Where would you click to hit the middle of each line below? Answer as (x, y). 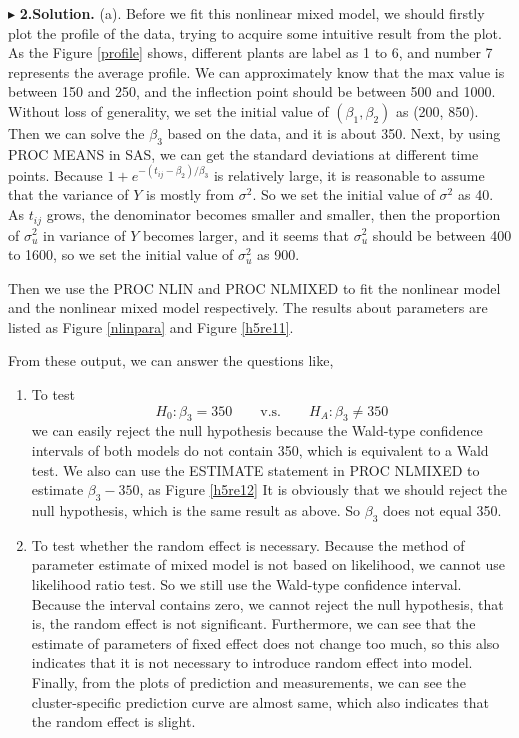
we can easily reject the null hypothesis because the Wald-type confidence (257, 430)
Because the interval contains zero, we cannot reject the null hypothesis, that (267, 603)
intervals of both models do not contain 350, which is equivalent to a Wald (260, 450)
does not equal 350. (442, 510)
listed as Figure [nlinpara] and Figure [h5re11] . (151, 326)
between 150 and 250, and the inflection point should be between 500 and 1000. (252, 91)
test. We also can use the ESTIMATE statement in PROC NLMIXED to (255, 469)
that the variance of (68, 194)
